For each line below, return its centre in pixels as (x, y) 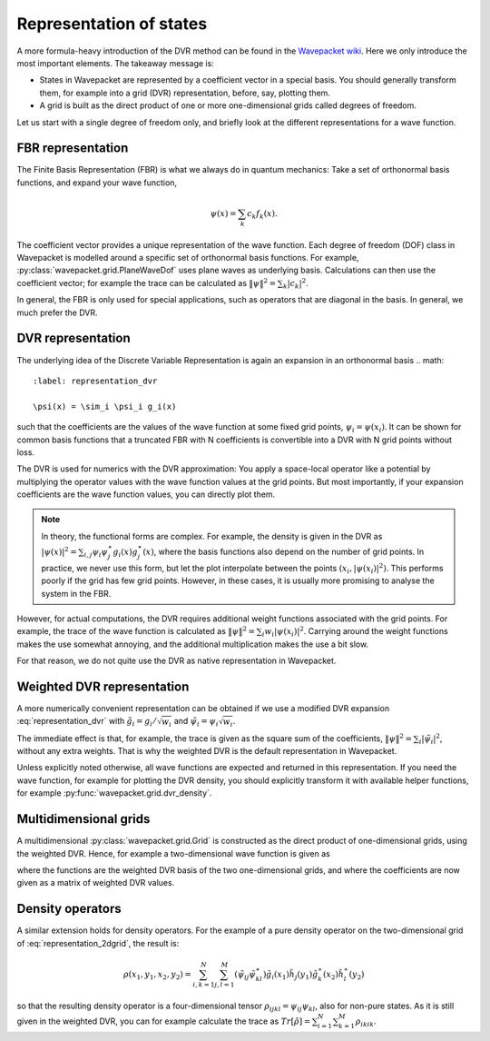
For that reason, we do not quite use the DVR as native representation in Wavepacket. (176, 661)
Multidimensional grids (83, 819)
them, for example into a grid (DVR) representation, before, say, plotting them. (185, 93)
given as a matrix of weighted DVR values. (96, 883)
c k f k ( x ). (262, 214)
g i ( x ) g (125, 553)
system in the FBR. (76, 593)
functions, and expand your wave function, (97, 183)
